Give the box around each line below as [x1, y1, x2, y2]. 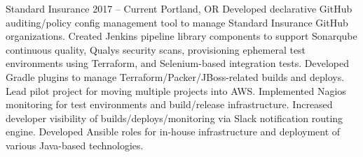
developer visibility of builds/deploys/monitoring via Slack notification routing [6, 110, 343, 125]
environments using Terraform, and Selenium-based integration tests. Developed [6, 56, 350, 70]
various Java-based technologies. [6, 137, 144, 152]
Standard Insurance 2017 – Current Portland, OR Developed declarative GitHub [6, 1, 352, 15]
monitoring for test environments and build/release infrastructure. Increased [6, 97, 333, 112]
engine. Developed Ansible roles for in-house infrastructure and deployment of [6, 124, 341, 139]
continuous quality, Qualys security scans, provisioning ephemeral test [6, 42, 306, 57]
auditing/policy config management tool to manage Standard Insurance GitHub [6, 15, 348, 29]
